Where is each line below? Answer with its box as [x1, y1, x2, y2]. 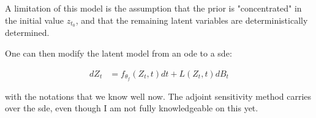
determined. [5, 26, 50, 39]
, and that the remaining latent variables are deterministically [75, 13, 308, 26]
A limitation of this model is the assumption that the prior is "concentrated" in [5, 2, 302, 14]
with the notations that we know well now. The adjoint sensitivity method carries [5, 89, 312, 102]
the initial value [5, 13, 64, 26]
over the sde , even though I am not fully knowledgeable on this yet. [5, 102, 258, 114]
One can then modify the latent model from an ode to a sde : [5, 47, 232, 60]
